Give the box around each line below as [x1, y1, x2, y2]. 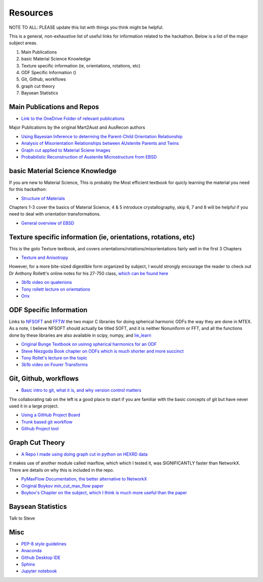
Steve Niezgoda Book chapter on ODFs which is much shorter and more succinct [21, 348, 184, 354]
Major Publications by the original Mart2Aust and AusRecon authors [9, 124, 146, 130]
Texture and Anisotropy [21, 255, 68, 261]
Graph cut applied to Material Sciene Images [21, 147, 111, 153]
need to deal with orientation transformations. [9, 211, 101, 217]
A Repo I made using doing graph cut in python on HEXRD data [21, 451, 148, 457]
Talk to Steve [9, 515, 35, 521]
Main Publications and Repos [9, 102, 99, 111]
